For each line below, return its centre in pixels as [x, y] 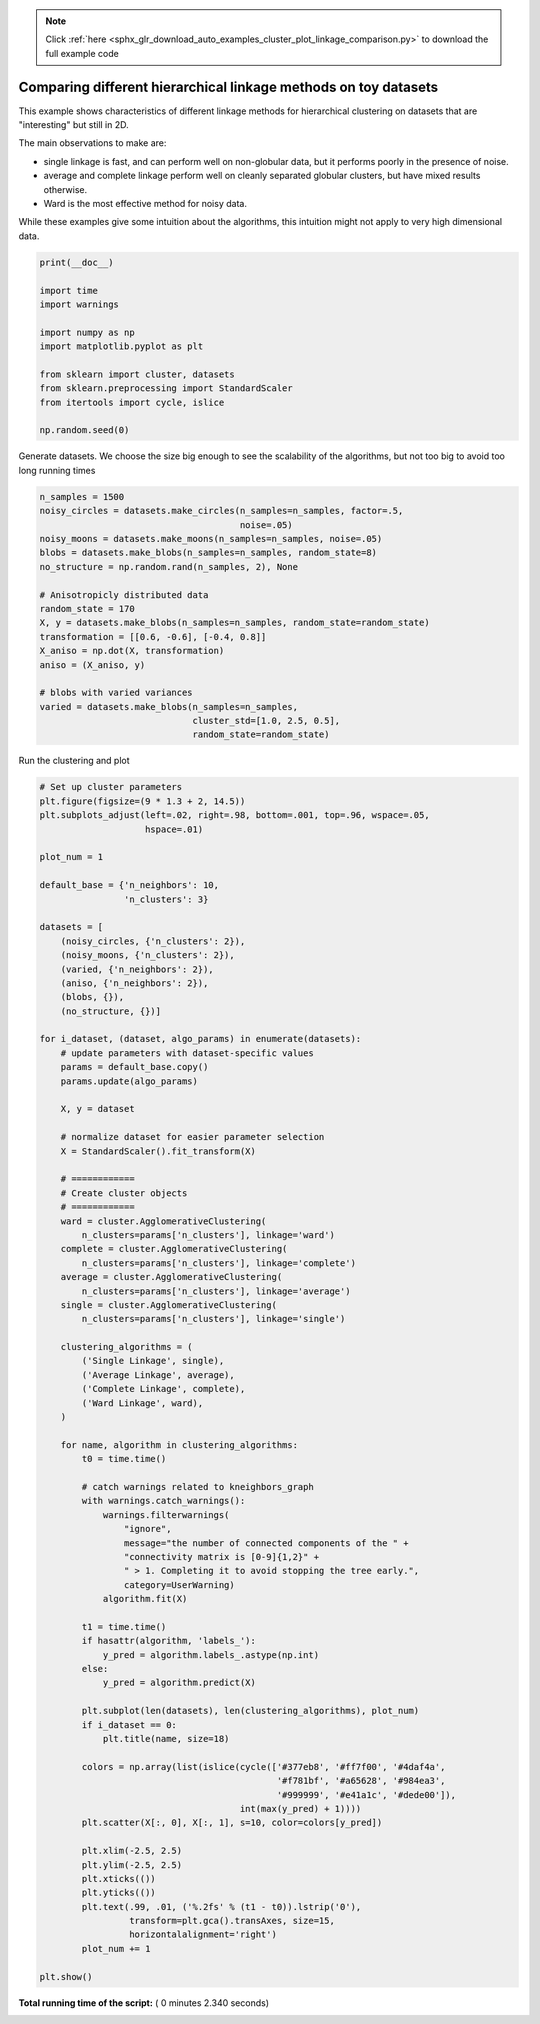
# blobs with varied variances [116, 693]
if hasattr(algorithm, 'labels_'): [169, 1641]
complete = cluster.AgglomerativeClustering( [174, 1249]
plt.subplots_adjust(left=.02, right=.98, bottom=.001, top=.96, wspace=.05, [234, 815]
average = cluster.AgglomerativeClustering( [171, 1277]
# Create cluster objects [124, 1193]
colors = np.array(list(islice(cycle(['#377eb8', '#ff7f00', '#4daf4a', [263, 1766]
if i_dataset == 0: [129, 1724]
